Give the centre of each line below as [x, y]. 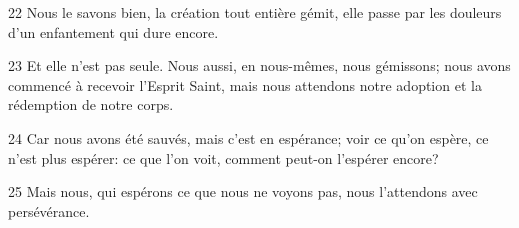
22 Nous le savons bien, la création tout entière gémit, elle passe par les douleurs [255, 12]
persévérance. [49, 210]
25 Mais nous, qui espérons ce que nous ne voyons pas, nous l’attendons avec [243, 191]
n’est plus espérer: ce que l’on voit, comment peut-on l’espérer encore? [223, 157]
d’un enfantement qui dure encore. [113, 31]
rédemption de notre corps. [91, 104]
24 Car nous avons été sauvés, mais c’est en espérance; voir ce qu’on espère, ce [248, 137]
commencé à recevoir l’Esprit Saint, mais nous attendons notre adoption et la [245, 84]
